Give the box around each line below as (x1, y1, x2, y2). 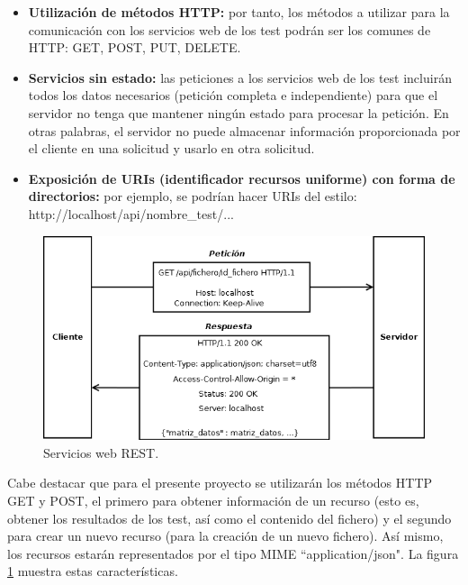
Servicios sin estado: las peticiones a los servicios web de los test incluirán (28, 68, 452, 87)
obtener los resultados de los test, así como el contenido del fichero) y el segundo (7, 508, 452, 527)
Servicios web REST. (43, 443, 159, 462)
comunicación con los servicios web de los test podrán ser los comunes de (28, 20, 431, 39)
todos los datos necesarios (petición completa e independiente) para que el (28, 86, 438, 105)
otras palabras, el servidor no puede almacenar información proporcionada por (28, 121, 461, 140)
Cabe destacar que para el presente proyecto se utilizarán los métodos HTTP (7, 473, 433, 492)
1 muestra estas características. (7, 562, 178, 580)
